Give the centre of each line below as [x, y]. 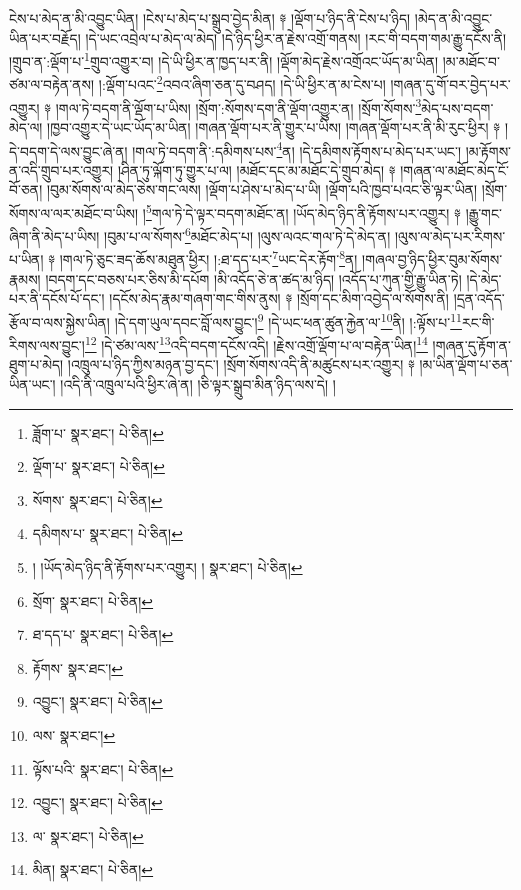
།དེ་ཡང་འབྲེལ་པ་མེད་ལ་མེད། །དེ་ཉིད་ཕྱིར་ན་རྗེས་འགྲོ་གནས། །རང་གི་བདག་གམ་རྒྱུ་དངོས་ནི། [296, 37]
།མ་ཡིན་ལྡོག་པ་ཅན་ [466, 364]
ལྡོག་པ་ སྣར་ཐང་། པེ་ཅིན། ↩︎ [98, 466]
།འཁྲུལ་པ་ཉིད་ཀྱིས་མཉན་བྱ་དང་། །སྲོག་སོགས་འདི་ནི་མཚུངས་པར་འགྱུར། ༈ [241, 364]
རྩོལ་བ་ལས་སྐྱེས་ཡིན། [59, 321]
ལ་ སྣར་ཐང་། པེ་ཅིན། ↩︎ [88, 835]
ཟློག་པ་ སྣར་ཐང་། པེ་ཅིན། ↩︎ [98, 432]
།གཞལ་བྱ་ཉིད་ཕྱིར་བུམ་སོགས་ [432, 259]
